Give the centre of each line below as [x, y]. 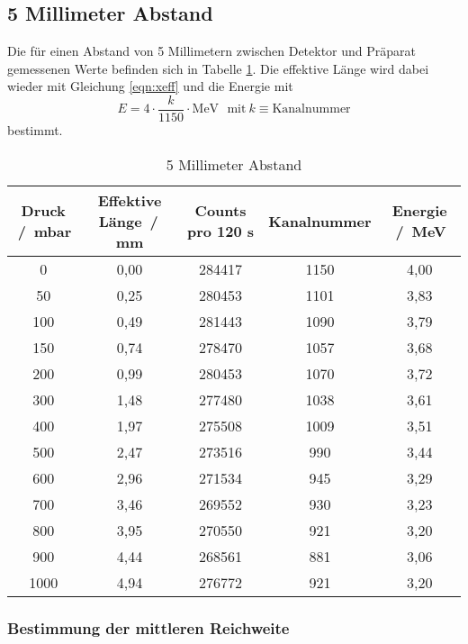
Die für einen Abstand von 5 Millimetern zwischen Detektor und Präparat [212, 51]
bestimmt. [35, 130]
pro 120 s [220, 231]
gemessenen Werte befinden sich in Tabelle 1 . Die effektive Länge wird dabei [218, 68]
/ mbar [45, 231]
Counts [220, 211]
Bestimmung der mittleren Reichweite [148, 627]
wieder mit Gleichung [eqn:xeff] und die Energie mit [150, 86]
